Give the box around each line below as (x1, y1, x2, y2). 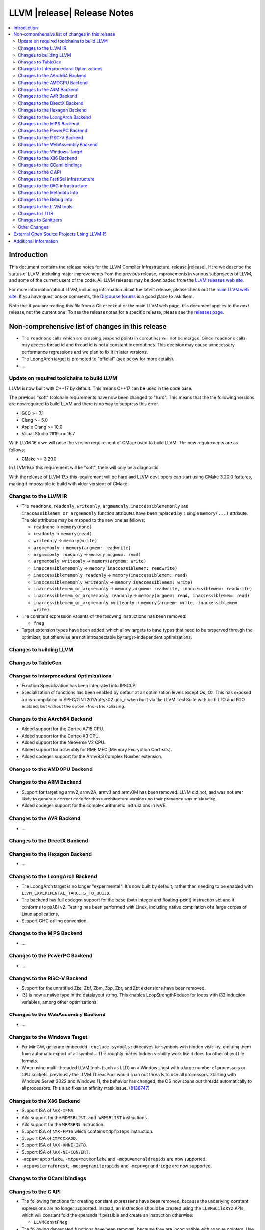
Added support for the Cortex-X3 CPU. (21, 733, 100, 738)
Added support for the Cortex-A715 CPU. (21, 726, 104, 732)
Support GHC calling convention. (21, 918, 88, 923)
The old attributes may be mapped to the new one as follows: (21, 517, 145, 523)
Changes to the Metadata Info (18, 189, 78, 195)
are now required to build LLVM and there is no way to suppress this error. (9, 401, 159, 407)
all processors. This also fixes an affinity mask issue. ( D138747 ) (21, 1085, 150, 1091)
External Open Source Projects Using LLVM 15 (13, 231, 107, 237)
